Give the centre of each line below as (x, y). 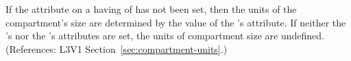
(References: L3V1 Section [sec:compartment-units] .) (117, 48)
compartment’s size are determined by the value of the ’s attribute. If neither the (176, 22)
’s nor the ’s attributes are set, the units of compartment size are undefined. (165, 36)
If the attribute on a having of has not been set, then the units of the (151, 9)
